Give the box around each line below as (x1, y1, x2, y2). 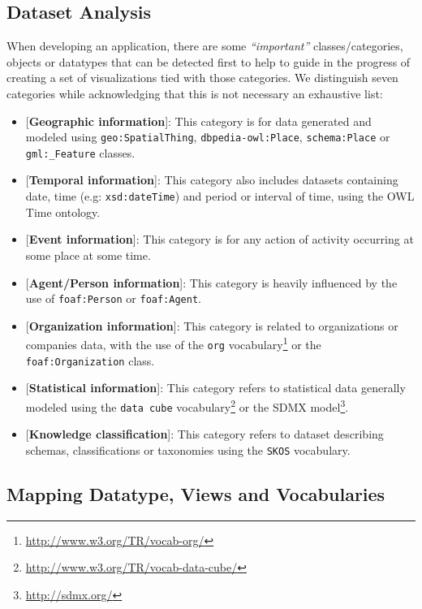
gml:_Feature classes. (25, 144, 136, 161)
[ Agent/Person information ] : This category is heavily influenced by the (25, 274, 398, 291)
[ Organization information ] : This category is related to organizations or (25, 317, 398, 334)
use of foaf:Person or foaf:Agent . (25, 290, 201, 307)
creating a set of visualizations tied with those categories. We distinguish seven (6, 69, 398, 86)
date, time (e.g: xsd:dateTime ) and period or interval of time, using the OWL (25, 188, 415, 205)
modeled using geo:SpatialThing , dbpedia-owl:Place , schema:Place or (25, 128, 390, 145)
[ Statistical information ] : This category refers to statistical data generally (25, 379, 406, 396)
